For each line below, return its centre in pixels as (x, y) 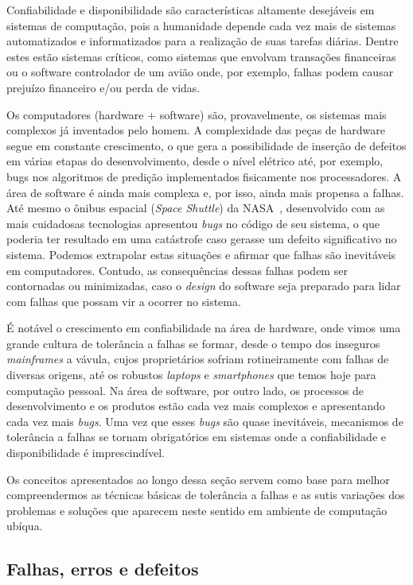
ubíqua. (25, 526)
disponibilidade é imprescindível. (86, 453)
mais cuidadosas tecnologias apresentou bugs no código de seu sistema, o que (193, 223)
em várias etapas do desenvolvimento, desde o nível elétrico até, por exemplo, (195, 161)
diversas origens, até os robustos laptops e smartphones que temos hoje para (191, 375)
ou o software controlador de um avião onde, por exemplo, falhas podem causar (200, 72)
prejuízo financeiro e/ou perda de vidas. (103, 87)
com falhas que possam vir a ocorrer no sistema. (124, 301)
